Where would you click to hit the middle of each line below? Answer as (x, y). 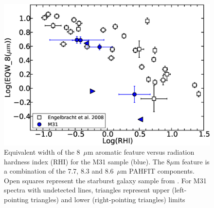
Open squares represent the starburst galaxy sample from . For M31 (105, 180)
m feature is (192, 161)
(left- (179, 190)
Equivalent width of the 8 (42, 152)
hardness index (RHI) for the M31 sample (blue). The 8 (87, 161)
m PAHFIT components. (158, 171)
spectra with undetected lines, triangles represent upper (87, 190)
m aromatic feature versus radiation (141, 152)
